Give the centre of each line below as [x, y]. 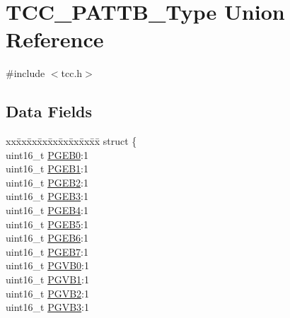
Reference [55, 39]
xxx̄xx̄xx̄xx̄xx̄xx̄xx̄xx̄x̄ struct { [71, 141]
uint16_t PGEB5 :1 [47, 224]
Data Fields [49, 111]
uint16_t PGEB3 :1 [47, 196]
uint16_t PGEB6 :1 [47, 238]
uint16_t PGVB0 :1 [47, 265]
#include [25, 73]
